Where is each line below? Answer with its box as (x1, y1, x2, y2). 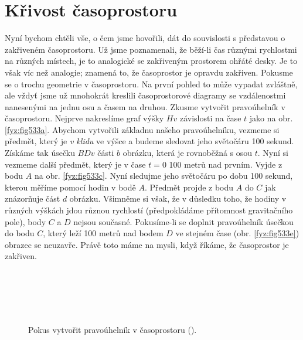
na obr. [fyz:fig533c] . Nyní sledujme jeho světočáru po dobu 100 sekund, (34, 169, 293, 182)
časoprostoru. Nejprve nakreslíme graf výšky (5, 112, 164, 124)
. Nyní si (257, 147, 289, 159)
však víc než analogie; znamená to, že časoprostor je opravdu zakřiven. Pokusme (5, 66, 293, 78)
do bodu (5, 227, 35, 239)
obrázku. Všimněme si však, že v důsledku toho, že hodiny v (69, 192, 287, 205)
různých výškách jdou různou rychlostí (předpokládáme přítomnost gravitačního (5, 204, 293, 216)
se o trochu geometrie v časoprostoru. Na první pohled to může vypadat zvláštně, (5, 77, 298, 90)
